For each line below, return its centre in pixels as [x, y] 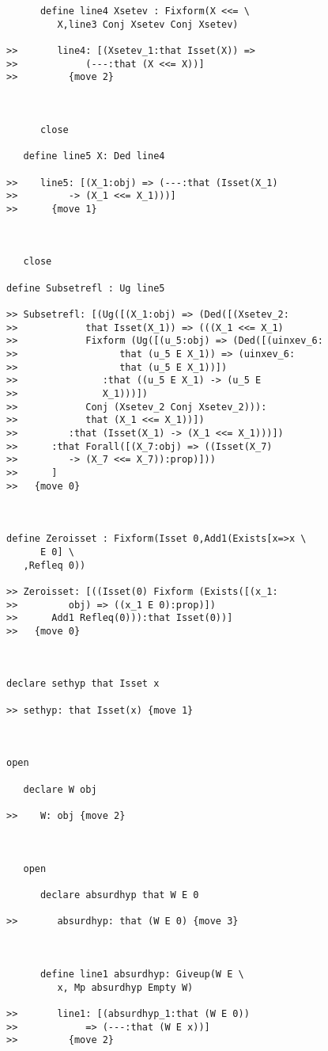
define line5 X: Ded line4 [94, 156]
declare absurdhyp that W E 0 [119, 895]
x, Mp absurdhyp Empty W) [125, 987]
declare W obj [60, 789]
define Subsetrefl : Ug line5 [86, 288]
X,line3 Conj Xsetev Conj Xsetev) [148, 24]
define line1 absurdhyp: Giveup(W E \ [142, 974]
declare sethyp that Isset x [83, 684]
